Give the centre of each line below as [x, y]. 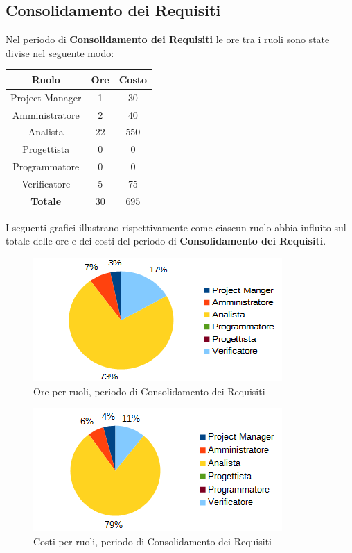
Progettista [46, 149]
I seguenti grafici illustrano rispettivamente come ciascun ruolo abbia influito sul [176, 227]
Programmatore [46, 166]
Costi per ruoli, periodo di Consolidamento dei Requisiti [152, 541]
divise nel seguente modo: [60, 52]
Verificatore [46, 183]
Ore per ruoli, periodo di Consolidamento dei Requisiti [149, 391]
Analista [46, 132]
